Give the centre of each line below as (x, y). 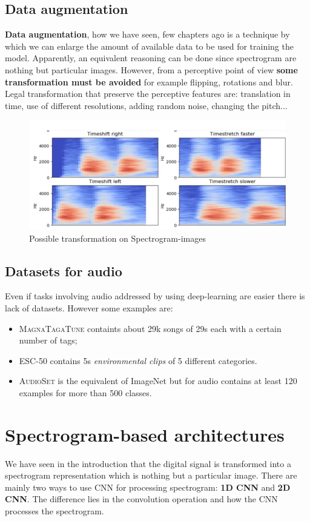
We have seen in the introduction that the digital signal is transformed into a (148, 463)
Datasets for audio (64, 270)
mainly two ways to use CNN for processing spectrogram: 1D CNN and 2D (148, 487)
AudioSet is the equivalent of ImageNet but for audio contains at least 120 (158, 381)
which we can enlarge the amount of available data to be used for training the (149, 46)
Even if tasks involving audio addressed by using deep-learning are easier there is (155, 296)
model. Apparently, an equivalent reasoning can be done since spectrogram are (151, 58)
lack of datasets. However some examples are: (89, 307)
